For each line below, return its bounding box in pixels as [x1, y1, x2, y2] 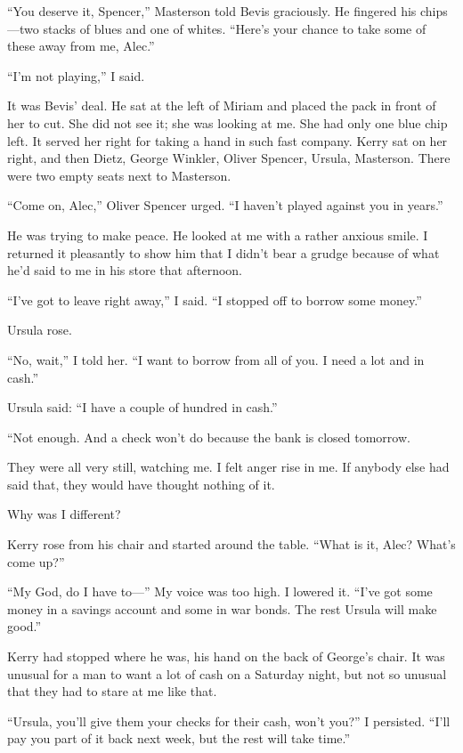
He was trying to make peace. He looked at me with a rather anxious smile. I [7, 225, 428, 244]
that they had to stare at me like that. [7, 682, 217, 700]
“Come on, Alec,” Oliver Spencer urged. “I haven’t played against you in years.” [7, 196, 443, 215]
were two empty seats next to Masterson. [7, 166, 231, 184]
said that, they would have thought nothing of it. [7, 474, 275, 493]
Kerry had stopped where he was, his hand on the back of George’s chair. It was [7, 647, 445, 666]
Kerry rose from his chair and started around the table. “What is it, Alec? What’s [7, 535, 456, 554]
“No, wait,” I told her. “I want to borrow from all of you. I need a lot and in [7, 350, 425, 368]
